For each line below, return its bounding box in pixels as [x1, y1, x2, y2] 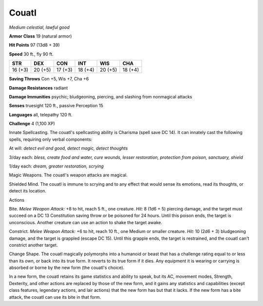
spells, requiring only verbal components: [9, 136, 93, 142]
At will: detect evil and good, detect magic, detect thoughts [9, 145, 128, 151]
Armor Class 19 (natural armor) [9, 33, 72, 39]
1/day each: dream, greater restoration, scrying [9, 163, 104, 169]
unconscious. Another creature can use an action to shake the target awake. [9, 219, 163, 225]
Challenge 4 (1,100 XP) [9, 121, 56, 127]
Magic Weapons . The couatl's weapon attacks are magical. [9, 172, 128, 178]
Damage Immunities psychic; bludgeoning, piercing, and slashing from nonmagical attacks [9, 94, 192, 99]
